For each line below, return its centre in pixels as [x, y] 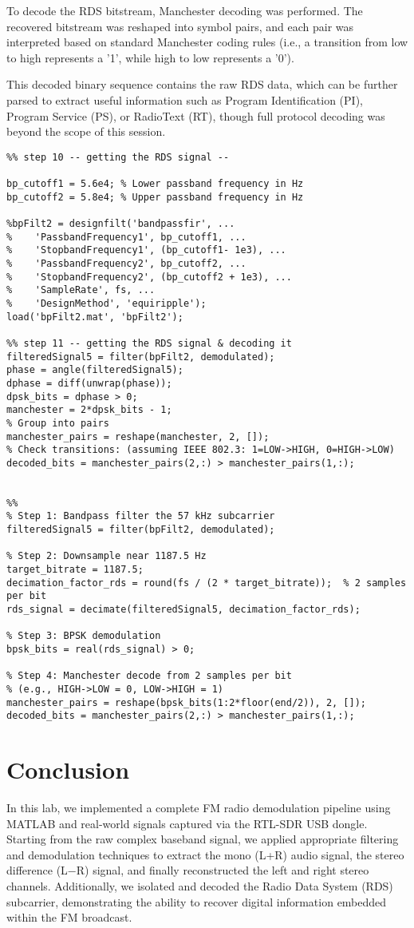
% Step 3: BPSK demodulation [84, 636]
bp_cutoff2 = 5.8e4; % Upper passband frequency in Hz [155, 197]
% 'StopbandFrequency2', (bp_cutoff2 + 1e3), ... [149, 277]
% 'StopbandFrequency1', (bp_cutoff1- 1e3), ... [146, 250]
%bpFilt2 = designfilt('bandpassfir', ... [121, 224]
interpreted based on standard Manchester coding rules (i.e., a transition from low [207, 42]
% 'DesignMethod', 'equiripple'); [106, 303]
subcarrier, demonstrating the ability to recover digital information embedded [197, 901]
